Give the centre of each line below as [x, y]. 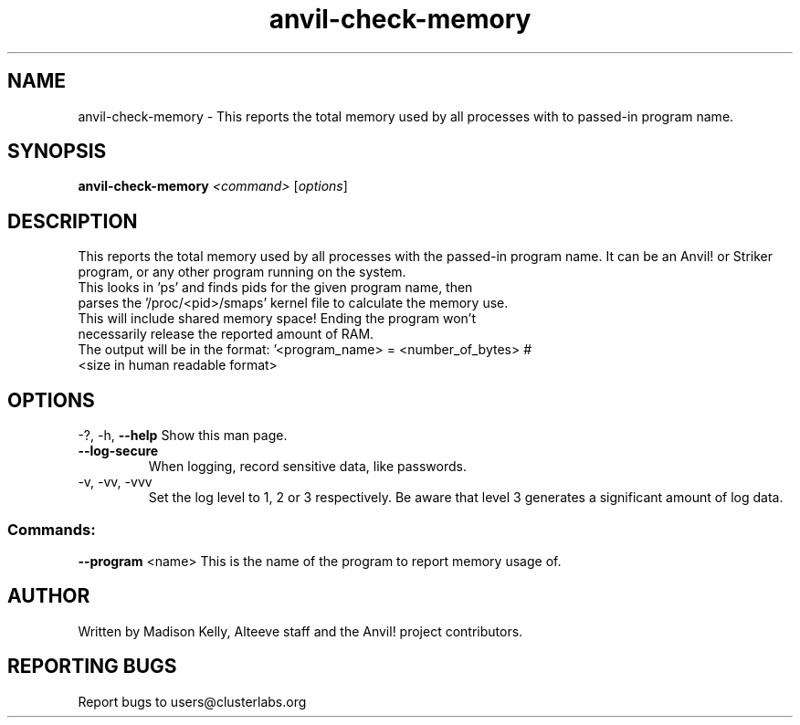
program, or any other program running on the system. [242, 272]
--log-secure [118, 451]
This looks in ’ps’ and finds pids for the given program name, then [275, 288]
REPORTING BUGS [92, 667]
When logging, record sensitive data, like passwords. [307, 467]
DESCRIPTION [73, 221]
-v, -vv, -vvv [115, 482]
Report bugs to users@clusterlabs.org [192, 701]
